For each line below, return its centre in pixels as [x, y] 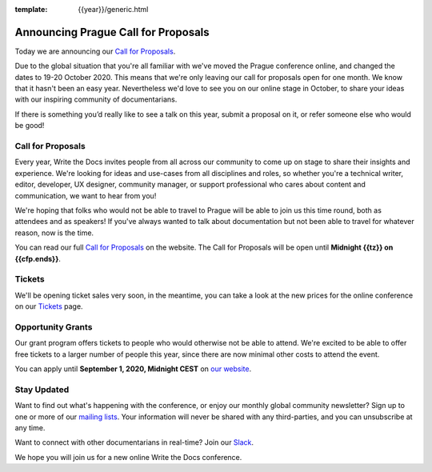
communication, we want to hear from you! [86, 195]
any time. [30, 427]
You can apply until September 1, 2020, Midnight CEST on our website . [133, 369]
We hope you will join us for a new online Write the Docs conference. [128, 457]
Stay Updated [42, 390]
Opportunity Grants [54, 326]
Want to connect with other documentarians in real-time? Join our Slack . [134, 442]
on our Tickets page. [49, 306]
